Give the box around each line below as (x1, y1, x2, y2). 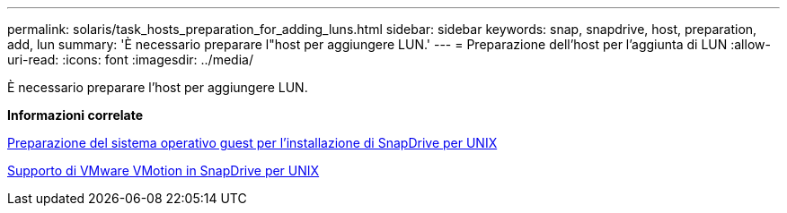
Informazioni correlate (7, 107, 144, 123)
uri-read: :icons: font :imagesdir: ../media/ (7, 52, 253, 67)
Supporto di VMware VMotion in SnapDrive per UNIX (7, 163, 320, 178)
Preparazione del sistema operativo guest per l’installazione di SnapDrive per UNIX (7, 135, 498, 150)
